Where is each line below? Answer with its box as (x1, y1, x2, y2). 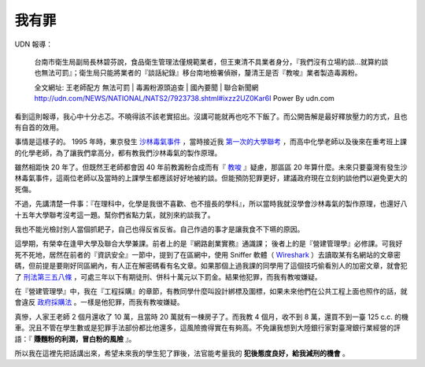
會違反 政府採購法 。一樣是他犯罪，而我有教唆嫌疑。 (14, 298, 184, 307)
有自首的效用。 (14, 122, 63, 132)
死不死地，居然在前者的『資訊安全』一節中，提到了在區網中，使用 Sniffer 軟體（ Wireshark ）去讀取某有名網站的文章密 (14, 250, 401, 259)
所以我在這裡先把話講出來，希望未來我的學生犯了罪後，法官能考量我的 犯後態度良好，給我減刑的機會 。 (14, 348, 349, 358)
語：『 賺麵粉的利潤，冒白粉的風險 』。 (14, 334, 136, 343)
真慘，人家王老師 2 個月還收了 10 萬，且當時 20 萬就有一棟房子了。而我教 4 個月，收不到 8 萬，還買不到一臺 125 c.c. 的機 (14, 312, 408, 321)
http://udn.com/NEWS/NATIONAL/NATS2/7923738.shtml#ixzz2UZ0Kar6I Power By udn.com (34, 94, 334, 103)
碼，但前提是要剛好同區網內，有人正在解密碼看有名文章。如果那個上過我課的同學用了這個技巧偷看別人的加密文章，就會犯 (14, 261, 408, 271)
